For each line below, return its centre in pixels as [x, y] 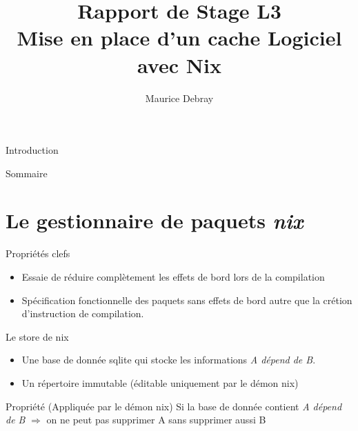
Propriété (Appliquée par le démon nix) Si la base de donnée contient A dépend [174, 406]
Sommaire [27, 173]
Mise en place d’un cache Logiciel [179, 38]
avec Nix [179, 64]
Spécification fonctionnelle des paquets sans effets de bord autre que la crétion [187, 300]
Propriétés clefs [38, 253]
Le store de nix [37, 336]
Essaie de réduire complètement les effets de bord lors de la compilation [173, 277]
